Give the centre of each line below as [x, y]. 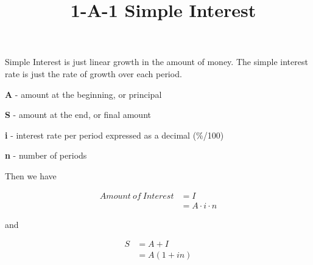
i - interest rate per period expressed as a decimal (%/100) [114, 135]
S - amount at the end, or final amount [78, 115]
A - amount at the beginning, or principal [83, 94]
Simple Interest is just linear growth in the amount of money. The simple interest [156, 62]
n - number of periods [46, 155]
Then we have [31, 175]
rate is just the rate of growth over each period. [93, 73]
